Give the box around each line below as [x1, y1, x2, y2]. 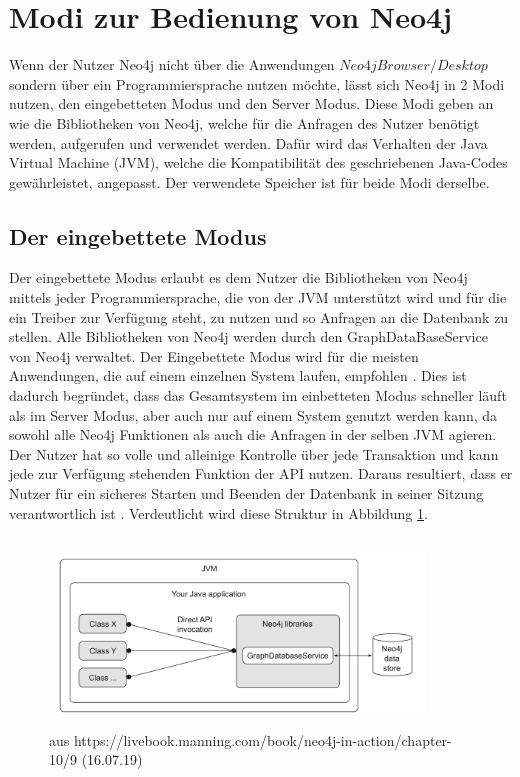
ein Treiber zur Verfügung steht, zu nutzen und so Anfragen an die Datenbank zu [9, 306, 509, 327]
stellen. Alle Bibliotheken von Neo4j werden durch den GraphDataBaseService [9, 326, 488, 347]
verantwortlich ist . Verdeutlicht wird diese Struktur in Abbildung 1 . [9, 502, 428, 523]
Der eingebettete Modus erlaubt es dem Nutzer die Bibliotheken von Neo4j [9, 267, 468, 288]
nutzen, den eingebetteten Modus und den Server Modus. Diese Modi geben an [9, 93, 494, 114]
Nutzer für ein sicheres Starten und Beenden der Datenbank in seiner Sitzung [9, 483, 484, 504]
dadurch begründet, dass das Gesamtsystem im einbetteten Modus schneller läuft [9, 385, 507, 406]
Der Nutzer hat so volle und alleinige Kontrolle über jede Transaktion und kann [9, 443, 499, 464]
